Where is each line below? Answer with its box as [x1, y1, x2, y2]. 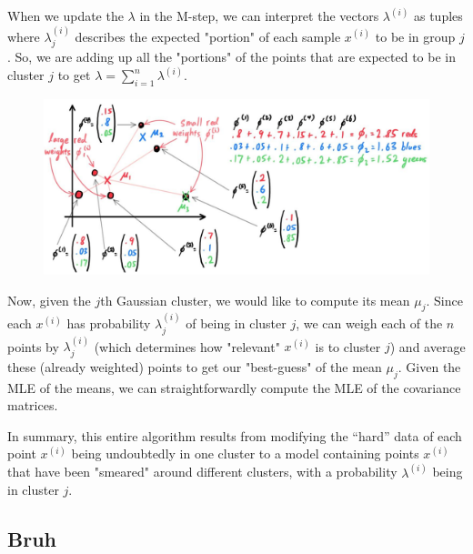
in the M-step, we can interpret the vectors [139, 6, 379, 25]
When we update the [7, 6, 124, 25]
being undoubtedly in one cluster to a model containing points [71, 444, 419, 463]
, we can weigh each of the [296, 314, 443, 333]
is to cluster [315, 337, 381, 356]
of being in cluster [186, 314, 287, 333]
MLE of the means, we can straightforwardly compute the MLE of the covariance [7, 378, 461, 397]
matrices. [7, 396, 58, 415]
